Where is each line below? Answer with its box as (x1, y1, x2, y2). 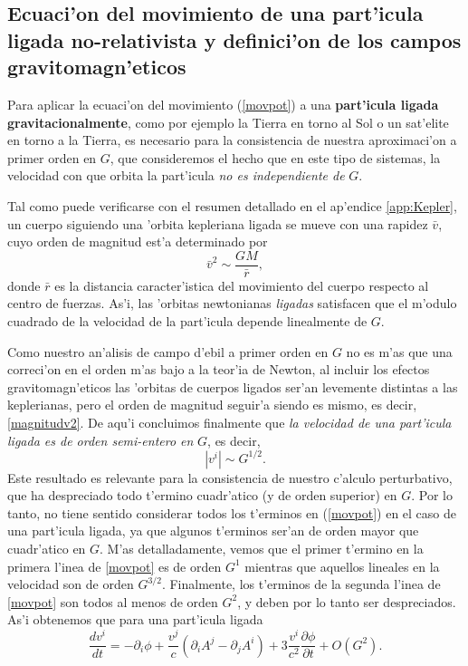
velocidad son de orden (7, 574, 134, 594)
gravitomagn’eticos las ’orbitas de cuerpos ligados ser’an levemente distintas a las (7, 377, 458, 396)
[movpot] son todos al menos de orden (7, 592, 218, 611)
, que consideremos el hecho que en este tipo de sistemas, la (110, 148, 441, 167)
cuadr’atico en (7, 539, 86, 558)
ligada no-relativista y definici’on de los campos (7, 25, 462, 53)
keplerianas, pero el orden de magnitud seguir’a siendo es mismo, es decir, (7, 395, 417, 414)
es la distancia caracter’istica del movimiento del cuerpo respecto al (54, 275, 429, 294)
